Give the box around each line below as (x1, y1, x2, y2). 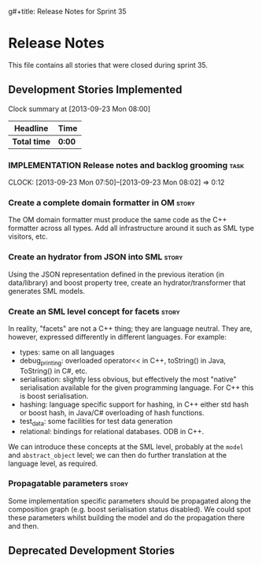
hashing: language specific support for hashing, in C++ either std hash (19, 400, 249, 409)
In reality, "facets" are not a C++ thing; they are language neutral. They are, (8, 323, 253, 333)
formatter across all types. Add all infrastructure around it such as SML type (8, 224, 254, 233)
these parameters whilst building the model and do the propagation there (8, 512, 245, 522)
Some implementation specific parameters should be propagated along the (8, 496, 252, 505)
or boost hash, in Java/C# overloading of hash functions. (19, 407, 205, 417)
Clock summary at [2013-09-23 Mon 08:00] (8, 104, 151, 113)
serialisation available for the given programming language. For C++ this (19, 382, 254, 392)
